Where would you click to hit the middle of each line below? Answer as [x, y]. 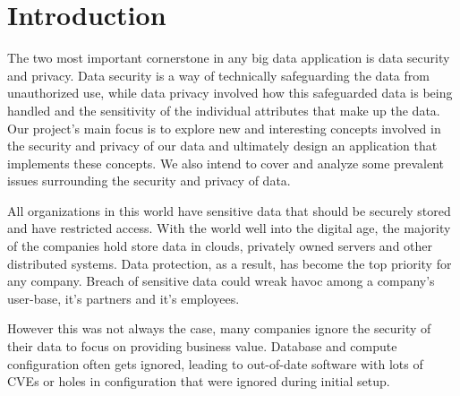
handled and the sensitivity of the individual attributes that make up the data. [224, 110]
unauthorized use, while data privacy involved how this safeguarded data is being [230, 93]
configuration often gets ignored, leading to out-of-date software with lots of [215, 363]
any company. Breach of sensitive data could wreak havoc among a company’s [221, 281]
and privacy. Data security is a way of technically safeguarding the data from [218, 75]
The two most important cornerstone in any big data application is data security [229, 58]
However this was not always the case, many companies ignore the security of [219, 328]
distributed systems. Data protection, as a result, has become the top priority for [230, 263]
